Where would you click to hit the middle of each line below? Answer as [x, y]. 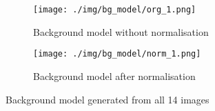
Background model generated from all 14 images [107, 99]
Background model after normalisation [114, 75]
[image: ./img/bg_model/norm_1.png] [117, 54]
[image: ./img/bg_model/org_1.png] [115, 10]
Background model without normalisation [121, 31]
